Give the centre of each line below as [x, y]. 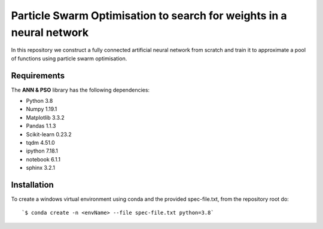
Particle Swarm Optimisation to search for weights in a [149, 16]
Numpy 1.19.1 [42, 109]
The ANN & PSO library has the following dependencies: [80, 90]
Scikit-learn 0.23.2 [49, 134]
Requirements [38, 76]
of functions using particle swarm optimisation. [69, 58]
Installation [32, 184]
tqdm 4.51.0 [40, 142]
